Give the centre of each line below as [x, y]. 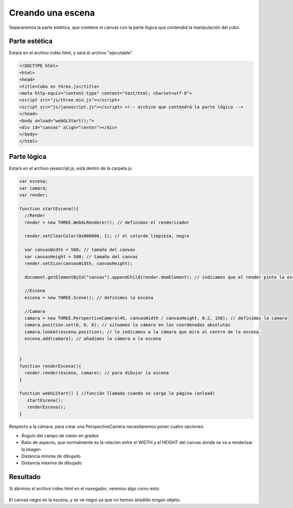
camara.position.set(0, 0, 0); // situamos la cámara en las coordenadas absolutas [127, 325]
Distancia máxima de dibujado [52, 463]
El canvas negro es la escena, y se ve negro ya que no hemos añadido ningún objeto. [95, 500]
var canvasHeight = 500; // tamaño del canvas [81, 256]
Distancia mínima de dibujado [51, 456]
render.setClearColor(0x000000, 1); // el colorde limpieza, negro [107, 236]
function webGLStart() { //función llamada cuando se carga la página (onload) [117, 393]
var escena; [34, 181]
